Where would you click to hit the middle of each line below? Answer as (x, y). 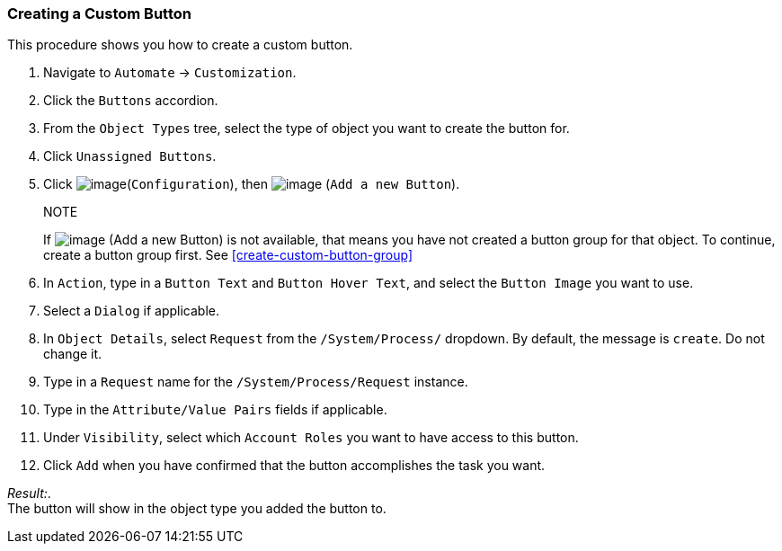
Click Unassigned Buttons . (130, 156)
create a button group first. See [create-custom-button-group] (228, 255)
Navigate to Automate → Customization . (170, 73)
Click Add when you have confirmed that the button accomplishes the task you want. (294, 466)
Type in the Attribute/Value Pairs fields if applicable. (215, 410)
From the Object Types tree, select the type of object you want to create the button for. (307, 129)
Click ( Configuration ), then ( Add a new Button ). (252, 184)
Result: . (29, 493)
